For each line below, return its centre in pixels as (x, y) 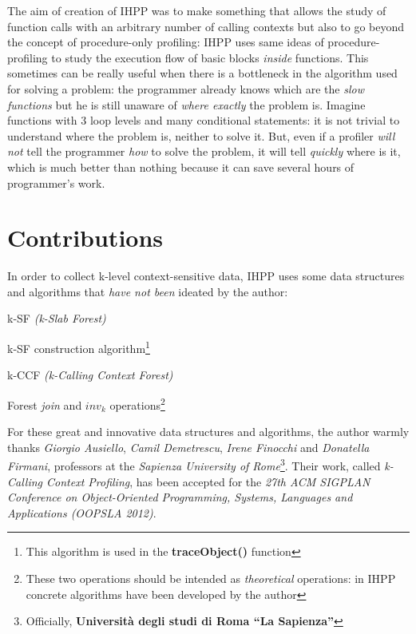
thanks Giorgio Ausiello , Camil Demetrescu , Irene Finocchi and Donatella (188, 447)
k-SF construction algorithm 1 (79, 347)
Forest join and (45, 404)
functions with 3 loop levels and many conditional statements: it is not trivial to (204, 120)
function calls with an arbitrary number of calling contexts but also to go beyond (206, 26)
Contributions (85, 238)
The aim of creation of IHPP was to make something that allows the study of (197, 10)
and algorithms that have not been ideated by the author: (148, 291)
